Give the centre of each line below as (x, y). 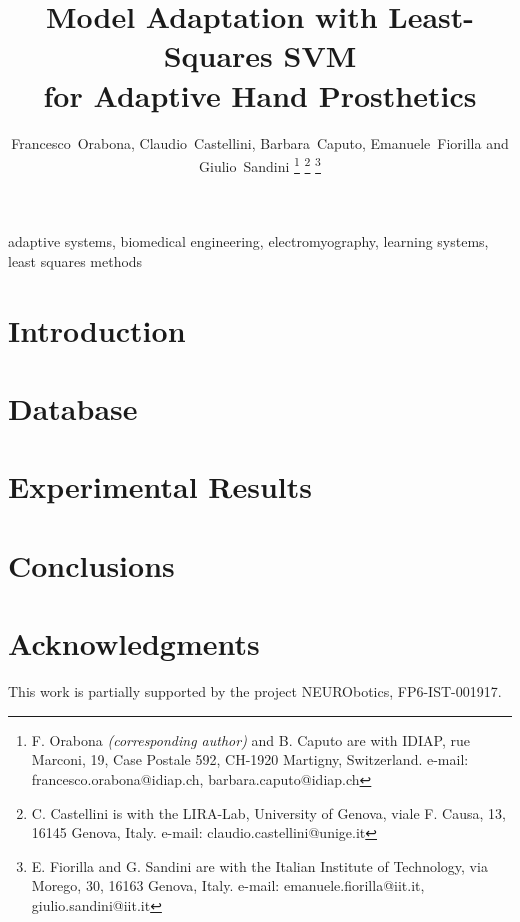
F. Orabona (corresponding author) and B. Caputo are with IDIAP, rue (250, 739)
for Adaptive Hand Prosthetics (260, 94)
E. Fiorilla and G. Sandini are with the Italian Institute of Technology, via (259, 865)
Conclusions (91, 564)
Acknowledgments (134, 643)
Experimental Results (160, 486)
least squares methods (75, 260)
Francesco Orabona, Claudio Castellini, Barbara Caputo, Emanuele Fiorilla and (260, 142)
